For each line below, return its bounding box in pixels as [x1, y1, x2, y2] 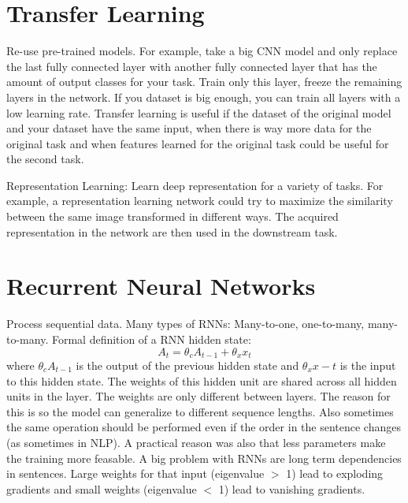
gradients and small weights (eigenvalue [6, 480, 197, 497]
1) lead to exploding [286, 465, 384, 482]
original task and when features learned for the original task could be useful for [6, 135, 389, 151]
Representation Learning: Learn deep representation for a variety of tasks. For [6, 177, 384, 193]
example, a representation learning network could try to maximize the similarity [6, 192, 393, 209]
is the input [339, 357, 396, 374]
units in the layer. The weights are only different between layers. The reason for [6, 388, 391, 404]
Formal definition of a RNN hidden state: [51, 330, 251, 347]
